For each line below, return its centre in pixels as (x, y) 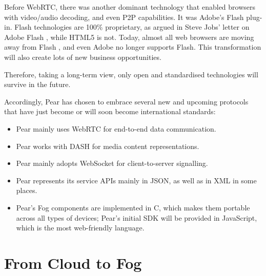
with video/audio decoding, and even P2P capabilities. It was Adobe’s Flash (124, 17)
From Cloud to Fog (73, 262)
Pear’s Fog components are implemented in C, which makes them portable (133, 207)
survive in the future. (37, 84)
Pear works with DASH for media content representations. (108, 146)
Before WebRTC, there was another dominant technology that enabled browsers (130, 7)
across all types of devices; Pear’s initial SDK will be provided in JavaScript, (137, 217)
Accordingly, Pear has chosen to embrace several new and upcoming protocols (126, 101)
